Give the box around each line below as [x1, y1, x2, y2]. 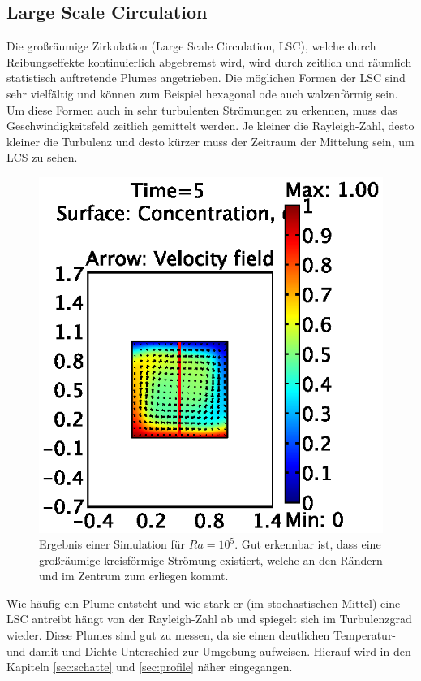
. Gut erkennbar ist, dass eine [234, 536, 381, 553]
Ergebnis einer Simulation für [39, 536, 186, 553]
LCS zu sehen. [6, 149, 78, 166]
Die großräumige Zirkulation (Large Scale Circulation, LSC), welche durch [6, 37, 376, 54]
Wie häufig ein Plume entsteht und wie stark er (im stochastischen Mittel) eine [6, 594, 401, 611]
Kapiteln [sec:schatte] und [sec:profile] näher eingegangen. [6, 658, 293, 675]
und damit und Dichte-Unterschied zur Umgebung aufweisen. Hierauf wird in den [6, 642, 411, 659]
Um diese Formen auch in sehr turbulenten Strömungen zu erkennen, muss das [6, 101, 397, 118]
